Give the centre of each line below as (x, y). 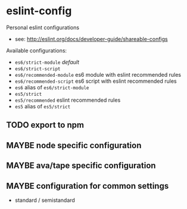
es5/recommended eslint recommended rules (68, 100)
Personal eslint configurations (43, 27)
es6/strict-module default (47, 62)
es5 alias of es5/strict (43, 106)
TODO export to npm (45, 125)
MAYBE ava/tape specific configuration (81, 166)
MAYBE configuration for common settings (88, 186)
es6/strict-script (38, 69)
